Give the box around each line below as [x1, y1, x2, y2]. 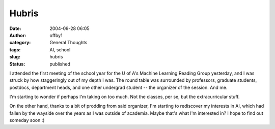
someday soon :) [9, 117, 45, 123]
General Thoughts [49, 40, 88, 46]
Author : [9, 32, 26, 38]
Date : [9, 25, 21, 31]
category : [9, 40, 31, 46]
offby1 [49, 32, 63, 38]
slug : [9, 54, 20, 60]
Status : [9, 61, 25, 67]
